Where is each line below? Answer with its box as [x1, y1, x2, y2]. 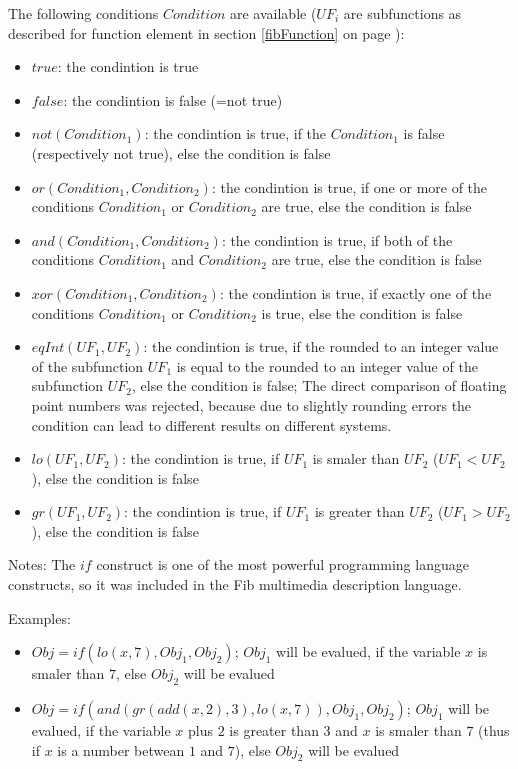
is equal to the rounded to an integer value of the [176, 355, 478, 376]
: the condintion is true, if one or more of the [211, 176, 488, 197]
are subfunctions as [343, 3, 462, 23]
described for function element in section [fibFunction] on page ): [8, 22, 405, 43]
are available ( [229, 3, 317, 23]
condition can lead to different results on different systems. [31, 414, 392, 435]
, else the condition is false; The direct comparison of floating [132, 375, 507, 396]
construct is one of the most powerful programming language [96, 554, 469, 575]
